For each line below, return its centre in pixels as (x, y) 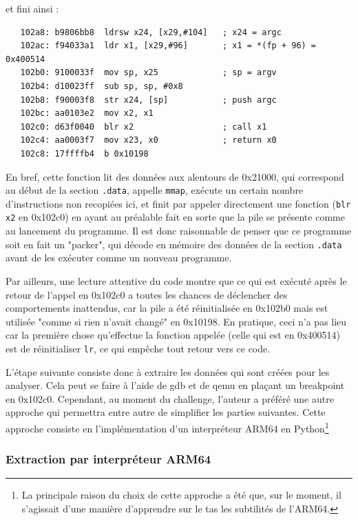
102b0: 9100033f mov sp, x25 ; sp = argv (148, 73)
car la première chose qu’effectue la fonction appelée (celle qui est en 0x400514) (173, 335)
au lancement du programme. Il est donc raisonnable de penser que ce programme (179, 231)
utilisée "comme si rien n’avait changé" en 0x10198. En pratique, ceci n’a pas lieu (176, 321)
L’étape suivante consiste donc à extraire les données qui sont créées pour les (168, 371)
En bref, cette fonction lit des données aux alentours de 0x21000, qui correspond (175, 176)
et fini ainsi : (32, 8)
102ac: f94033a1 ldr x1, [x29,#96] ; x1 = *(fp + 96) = (168, 46)
